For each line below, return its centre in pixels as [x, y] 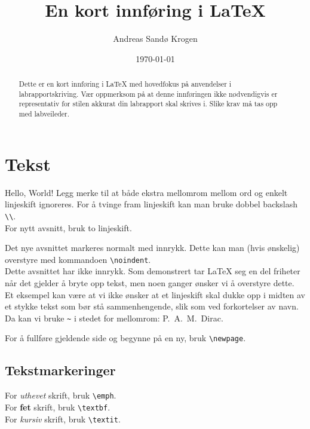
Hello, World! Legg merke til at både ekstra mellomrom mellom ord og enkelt [146, 192]
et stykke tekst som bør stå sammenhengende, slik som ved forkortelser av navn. [152, 306]
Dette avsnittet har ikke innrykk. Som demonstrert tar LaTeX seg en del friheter [153, 271]
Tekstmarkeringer [60, 370]
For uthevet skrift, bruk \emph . [61, 395]
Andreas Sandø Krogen [155, 39]
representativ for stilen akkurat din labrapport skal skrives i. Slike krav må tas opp [148, 104]
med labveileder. [44, 114]
